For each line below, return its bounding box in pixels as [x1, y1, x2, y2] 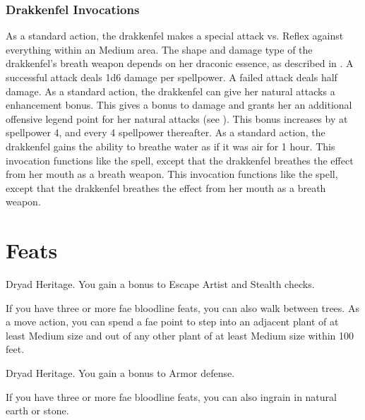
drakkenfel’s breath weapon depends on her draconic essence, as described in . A [6, 56, 354, 71]
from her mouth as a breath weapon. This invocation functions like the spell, [6, 167, 338, 181]
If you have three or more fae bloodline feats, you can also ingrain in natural [6, 389, 337, 404]
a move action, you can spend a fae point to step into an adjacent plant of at [6, 314, 339, 329]
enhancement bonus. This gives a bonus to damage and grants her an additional [6, 97, 352, 112]
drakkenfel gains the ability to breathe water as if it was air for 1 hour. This [6, 138, 335, 153]
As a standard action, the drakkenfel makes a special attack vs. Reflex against [6, 28, 344, 43]
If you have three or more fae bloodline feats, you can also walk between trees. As [6, 300, 359, 315]
